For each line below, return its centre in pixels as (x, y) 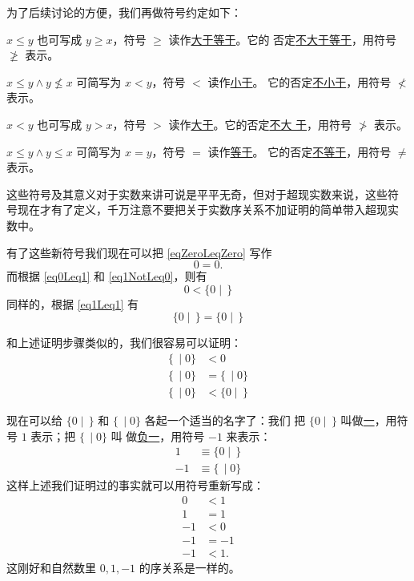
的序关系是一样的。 (189, 567)
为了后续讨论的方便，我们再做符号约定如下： (124, 12)
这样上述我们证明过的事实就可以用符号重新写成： (135, 485)
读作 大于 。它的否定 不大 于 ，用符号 (260, 124)
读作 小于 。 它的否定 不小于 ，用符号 (299, 81)
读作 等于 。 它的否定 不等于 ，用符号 (299, 151)
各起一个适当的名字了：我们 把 (225, 420)
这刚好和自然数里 (51, 567)
